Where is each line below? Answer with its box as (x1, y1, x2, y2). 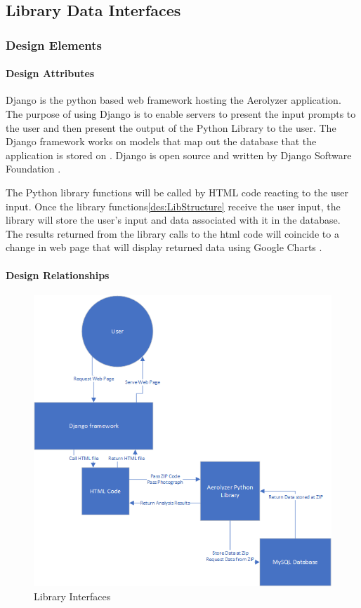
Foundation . (6, 161, 61, 176)
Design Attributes (6, 66, 95, 81)
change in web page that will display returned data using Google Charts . (6, 240, 322, 255)
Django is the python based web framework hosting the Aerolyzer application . (6, 93, 341, 107)
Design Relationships (6, 267, 110, 282)
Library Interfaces (34, 588, 111, 603)
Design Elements (6, 36, 102, 53)
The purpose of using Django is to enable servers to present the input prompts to (6, 107, 356, 121)
